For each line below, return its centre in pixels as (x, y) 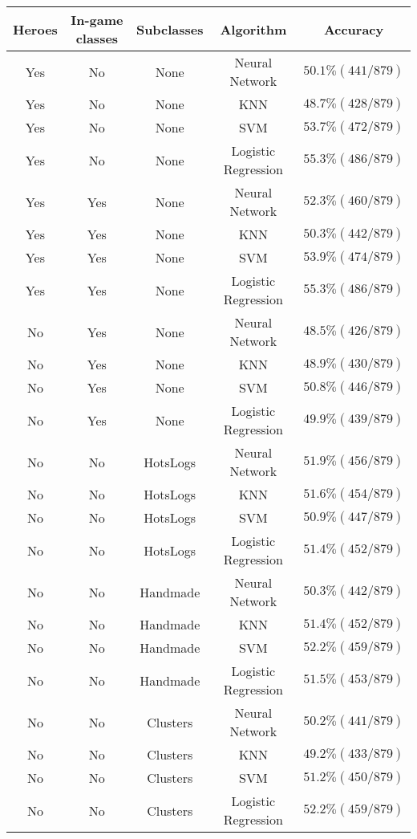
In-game (97, 20)
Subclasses (170, 29)
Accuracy (354, 29)
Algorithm (253, 29)
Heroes (35, 29)
